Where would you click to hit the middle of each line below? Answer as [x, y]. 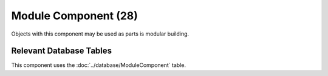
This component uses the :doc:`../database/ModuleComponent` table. [99, 65]
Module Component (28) [74, 16]
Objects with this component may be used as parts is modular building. [100, 34]
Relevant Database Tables [62, 51]
